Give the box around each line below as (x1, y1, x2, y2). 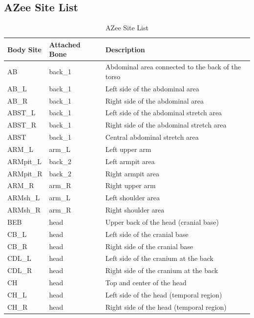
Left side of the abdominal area (105, 83, 199, 93)
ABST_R (7, 120, 37, 130)
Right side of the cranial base (105, 241, 193, 251)
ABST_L (7, 107, 36, 118)
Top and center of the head (105, 277, 187, 288)
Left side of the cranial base (105, 229, 189, 239)
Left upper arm (105, 144, 151, 154)
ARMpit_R (7, 168, 42, 178)
